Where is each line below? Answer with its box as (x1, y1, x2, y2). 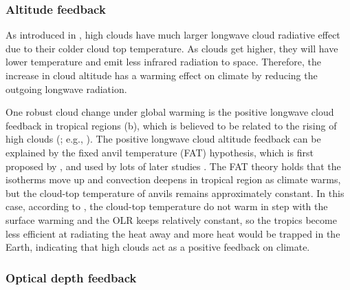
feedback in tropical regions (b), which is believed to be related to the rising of (6, 118, 337, 132)
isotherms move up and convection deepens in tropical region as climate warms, (6, 172, 341, 187)
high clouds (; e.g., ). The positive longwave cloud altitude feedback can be (6, 132, 321, 146)
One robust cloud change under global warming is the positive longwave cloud (6, 105, 334, 119)
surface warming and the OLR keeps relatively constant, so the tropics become (6, 212, 337, 227)
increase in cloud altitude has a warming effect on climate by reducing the (6, 68, 318, 82)
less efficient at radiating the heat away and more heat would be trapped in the (6, 226, 340, 240)
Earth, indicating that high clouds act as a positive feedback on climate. (6, 240, 310, 254)
